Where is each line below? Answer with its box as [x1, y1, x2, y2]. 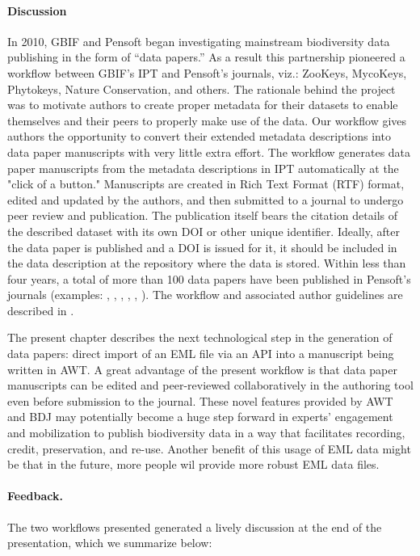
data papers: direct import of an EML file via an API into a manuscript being [7, 345, 394, 362]
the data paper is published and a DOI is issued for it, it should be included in [7, 238, 397, 255]
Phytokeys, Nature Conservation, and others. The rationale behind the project [7, 80, 396, 97]
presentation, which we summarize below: [7, 534, 212, 551]
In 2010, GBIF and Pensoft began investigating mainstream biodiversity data [7, 32, 390, 49]
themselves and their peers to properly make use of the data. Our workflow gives [7, 112, 407, 128]
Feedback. [7, 487, 63, 504]
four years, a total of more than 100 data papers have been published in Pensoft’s [7, 270, 411, 287]
